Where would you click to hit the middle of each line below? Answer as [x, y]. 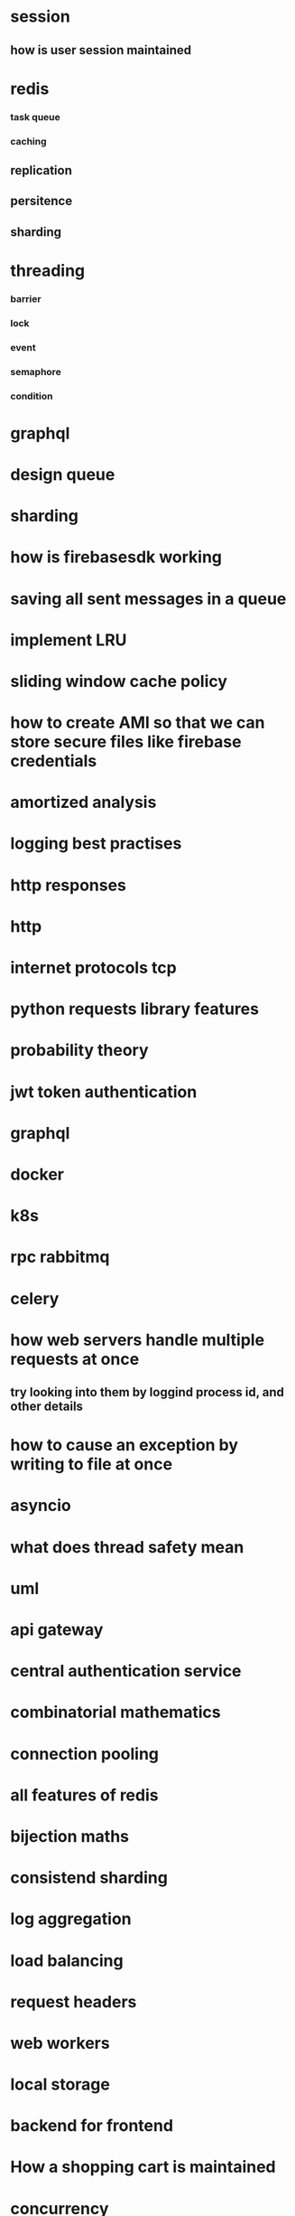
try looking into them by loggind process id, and [147, 1392]
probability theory [79, 1051]
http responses [69, 885]
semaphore [36, 371]
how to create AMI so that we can [138, 723]
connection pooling [85, 1754]
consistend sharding [89, 1878]
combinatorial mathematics [115, 1712]
